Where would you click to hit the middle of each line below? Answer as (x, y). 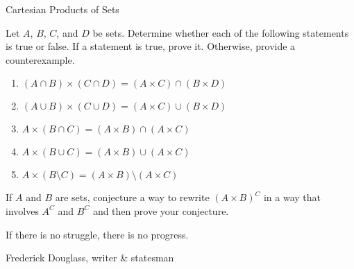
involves (22, 210)
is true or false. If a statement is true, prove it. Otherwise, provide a (151, 46)
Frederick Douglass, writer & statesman (90, 258)
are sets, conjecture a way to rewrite (132, 197)
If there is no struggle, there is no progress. (97, 234)
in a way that (292, 197)
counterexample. (40, 59)
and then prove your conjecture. (161, 210)
